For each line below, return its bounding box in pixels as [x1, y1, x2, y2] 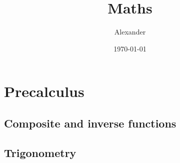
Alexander [114, 26, 146, 37]
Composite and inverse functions [4, 115, 176, 130]
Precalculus [4, 81, 84, 101]
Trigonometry [4, 144, 76, 160]
